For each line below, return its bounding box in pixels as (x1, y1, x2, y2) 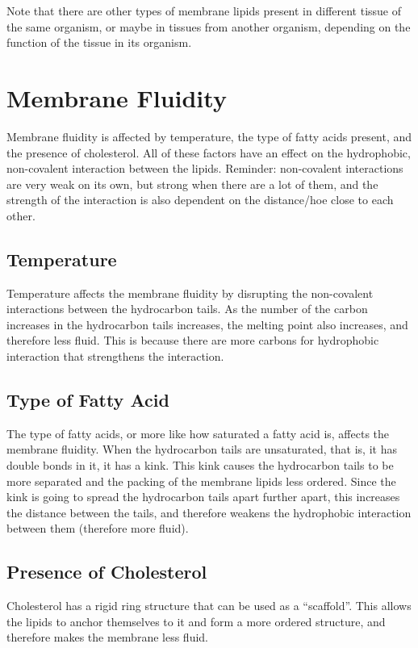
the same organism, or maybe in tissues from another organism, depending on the (6, 18, 411, 35)
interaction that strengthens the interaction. (6, 348, 224, 365)
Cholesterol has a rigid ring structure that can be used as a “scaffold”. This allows (6, 597, 412, 614)
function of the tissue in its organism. (6, 34, 192, 51)
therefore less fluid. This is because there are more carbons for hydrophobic (6, 332, 379, 349)
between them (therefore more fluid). (6, 520, 189, 537)
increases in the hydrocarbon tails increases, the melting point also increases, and (6, 316, 408, 332)
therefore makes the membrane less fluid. (6, 629, 208, 646)
